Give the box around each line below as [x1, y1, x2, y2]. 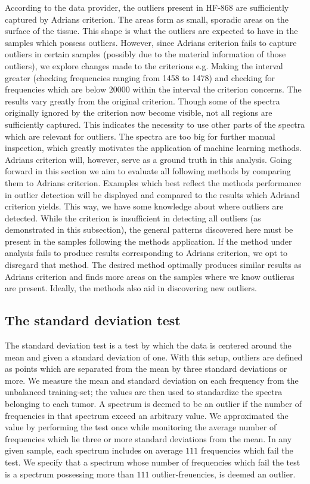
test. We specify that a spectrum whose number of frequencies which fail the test [5, 455, 300, 468]
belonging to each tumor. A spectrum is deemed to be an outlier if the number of [5, 397, 302, 410]
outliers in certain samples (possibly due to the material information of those [5, 48, 286, 60]
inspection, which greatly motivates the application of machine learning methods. [5, 141, 302, 154]
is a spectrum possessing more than [5, 467, 134, 480]
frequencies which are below [5, 83, 107, 95]
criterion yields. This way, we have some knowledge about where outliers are [5, 200, 284, 212]
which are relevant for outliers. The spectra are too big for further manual [5, 130, 275, 142]
